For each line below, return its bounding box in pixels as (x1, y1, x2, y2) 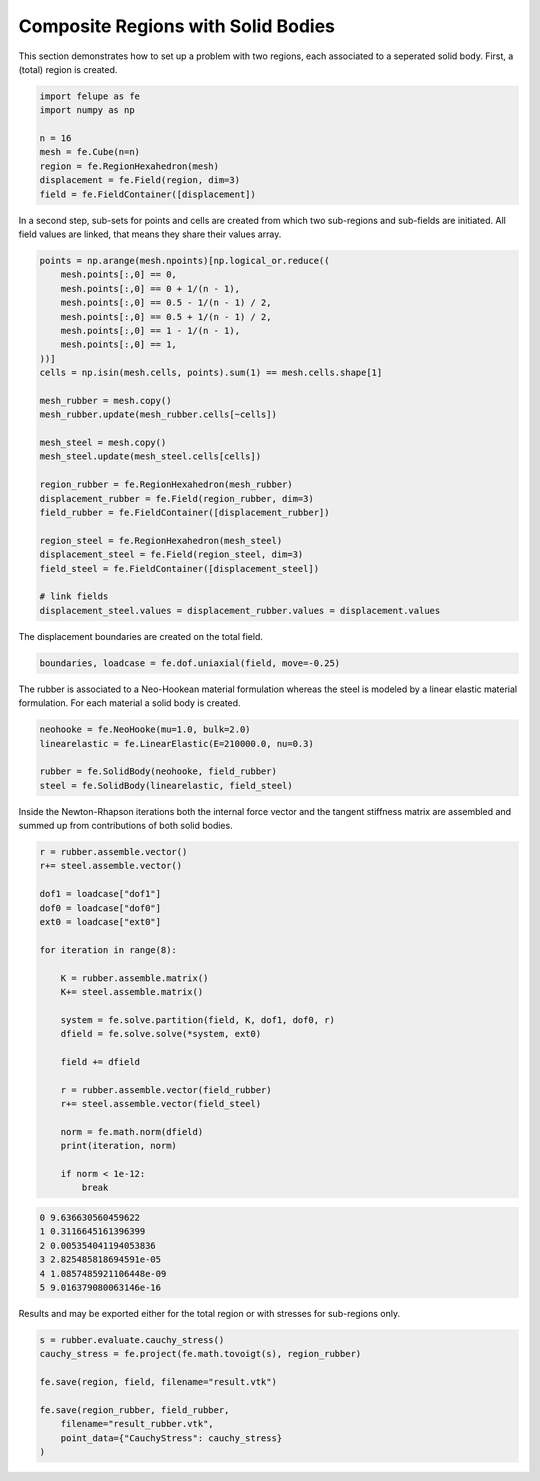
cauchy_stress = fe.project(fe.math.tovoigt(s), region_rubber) (39, 1348, 362, 1360)
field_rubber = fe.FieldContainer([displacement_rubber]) (39, 507, 330, 519)
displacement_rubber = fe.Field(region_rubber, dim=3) (39, 493, 314, 504)
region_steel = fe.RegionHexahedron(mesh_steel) (39, 535, 283, 546)
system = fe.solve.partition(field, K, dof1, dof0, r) (60, 1014, 335, 1025)
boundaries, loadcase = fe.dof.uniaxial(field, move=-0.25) (39, 657, 341, 669)
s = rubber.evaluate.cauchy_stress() (39, 1334, 225, 1345)
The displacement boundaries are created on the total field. (18, 630, 264, 642)
